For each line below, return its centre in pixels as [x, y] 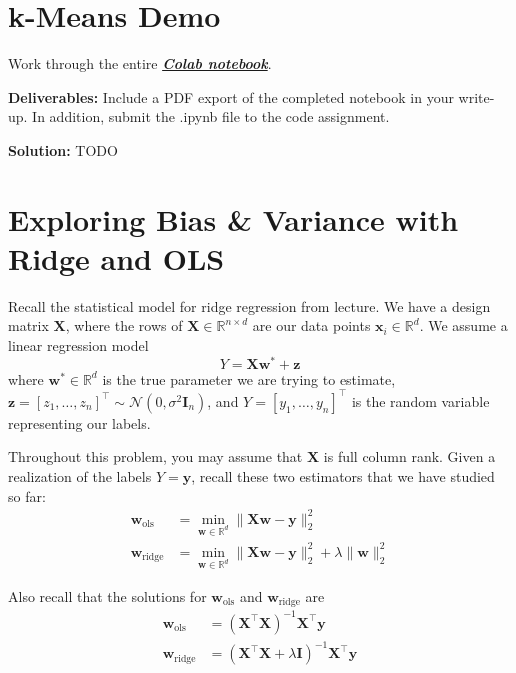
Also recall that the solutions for [107, 595]
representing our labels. [79, 422]
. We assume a [463, 325]
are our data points [311, 325]
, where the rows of [124, 325]
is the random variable [420, 400]
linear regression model [78, 345]
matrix [28, 325]
